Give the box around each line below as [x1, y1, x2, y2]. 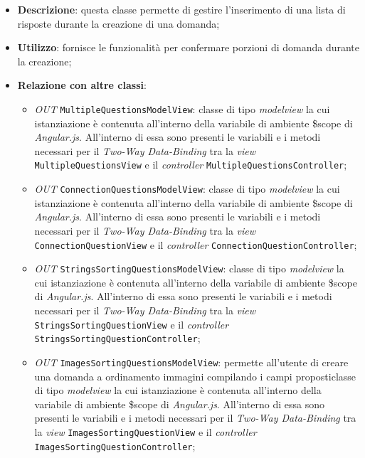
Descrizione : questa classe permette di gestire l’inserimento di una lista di [17, 2, 346, 16]
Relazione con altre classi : [17, 78, 147, 92]
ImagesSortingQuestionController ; [34, 438, 196, 453]
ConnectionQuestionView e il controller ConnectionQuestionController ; [34, 237, 357, 252]
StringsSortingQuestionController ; [34, 331, 201, 346]
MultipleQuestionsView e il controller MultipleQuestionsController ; [34, 157, 347, 172]
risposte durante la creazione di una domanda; [17, 16, 220, 31]
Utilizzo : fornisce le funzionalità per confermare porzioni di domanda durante [17, 40, 360, 55]
